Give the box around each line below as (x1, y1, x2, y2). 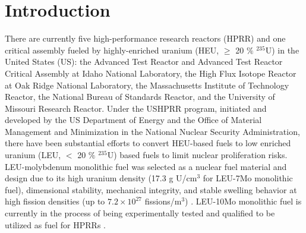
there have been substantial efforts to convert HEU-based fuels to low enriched (5, 137, 291, 149)
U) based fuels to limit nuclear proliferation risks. (107, 149, 288, 161)
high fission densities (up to (5, 195, 105, 207)
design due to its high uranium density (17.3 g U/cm (5, 172, 197, 184)
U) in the (265, 43, 299, 56)
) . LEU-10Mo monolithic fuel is (185, 195, 302, 207)
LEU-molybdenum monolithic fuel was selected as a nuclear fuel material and (5, 160, 287, 172)
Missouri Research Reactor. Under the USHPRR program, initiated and (5, 102, 267, 114)
